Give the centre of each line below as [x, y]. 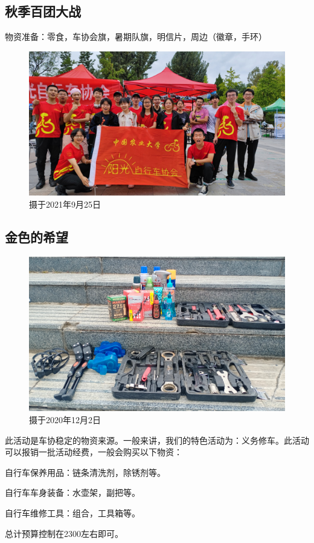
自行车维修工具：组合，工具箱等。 [72, 512]
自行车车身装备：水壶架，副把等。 [72, 492]
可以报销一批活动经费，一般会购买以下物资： [94, 452]
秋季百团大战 [43, 11]
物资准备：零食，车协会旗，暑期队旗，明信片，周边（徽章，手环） [136, 37]
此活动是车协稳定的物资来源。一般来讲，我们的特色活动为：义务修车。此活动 [157, 440]
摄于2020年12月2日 [65, 420]
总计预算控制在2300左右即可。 [64, 533]
